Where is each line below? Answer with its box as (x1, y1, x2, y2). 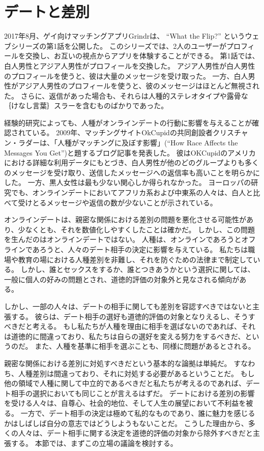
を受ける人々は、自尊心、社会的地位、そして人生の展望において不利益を (4, 398, 246, 408)
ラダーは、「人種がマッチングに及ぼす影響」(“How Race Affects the (18, 137, 238, 148)
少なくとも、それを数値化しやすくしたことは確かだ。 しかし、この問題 (18, 224, 255, 234)
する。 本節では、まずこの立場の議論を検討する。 (11, 437, 178, 448)
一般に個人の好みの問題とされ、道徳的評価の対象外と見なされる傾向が (4, 274, 240, 284)
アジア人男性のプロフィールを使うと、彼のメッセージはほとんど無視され (18, 80, 259, 91)
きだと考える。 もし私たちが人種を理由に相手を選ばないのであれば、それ (11, 321, 256, 332)
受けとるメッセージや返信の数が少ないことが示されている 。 (18, 197, 217, 207)
